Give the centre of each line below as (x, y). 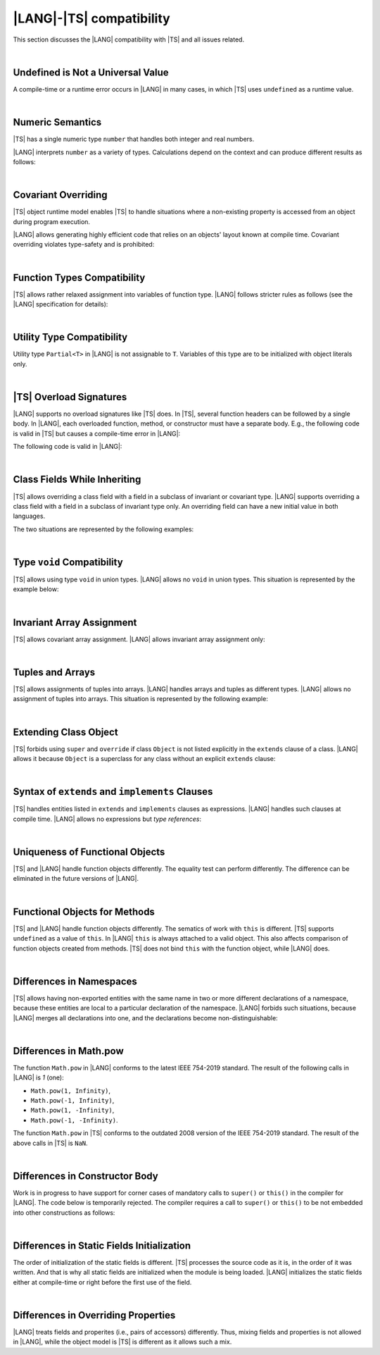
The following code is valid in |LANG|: (68, 447)
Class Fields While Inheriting (77, 479)
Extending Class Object (66, 732)
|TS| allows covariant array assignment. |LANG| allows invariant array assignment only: (139, 639)
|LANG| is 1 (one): (38, 1077)
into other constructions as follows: (64, 1213)
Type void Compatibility (68, 562)
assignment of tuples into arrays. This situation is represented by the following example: (141, 699)
